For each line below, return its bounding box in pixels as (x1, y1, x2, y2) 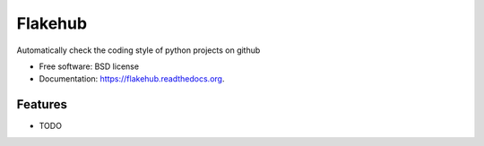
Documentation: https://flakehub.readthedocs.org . (39, 73, 225, 84)
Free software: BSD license (39, 61, 139, 72)
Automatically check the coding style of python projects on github (16, 45, 261, 56)
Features (16, 97, 67, 112)
